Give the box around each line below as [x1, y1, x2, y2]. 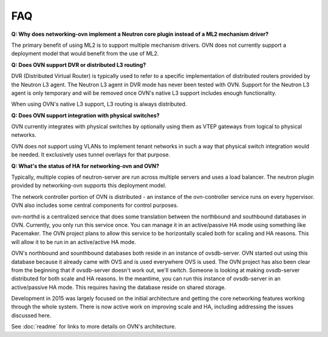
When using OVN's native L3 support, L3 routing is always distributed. [11, 100, 187, 108]
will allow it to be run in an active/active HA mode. [11, 238, 137, 246]
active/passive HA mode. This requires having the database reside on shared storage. [11, 283, 227, 291]
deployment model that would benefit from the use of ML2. [11, 50, 159, 57]
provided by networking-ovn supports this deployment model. [11, 182, 166, 189]
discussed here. [11, 311, 52, 319]
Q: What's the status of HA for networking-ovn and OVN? [11, 162, 160, 170]
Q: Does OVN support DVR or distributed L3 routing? [11, 61, 146, 68]
